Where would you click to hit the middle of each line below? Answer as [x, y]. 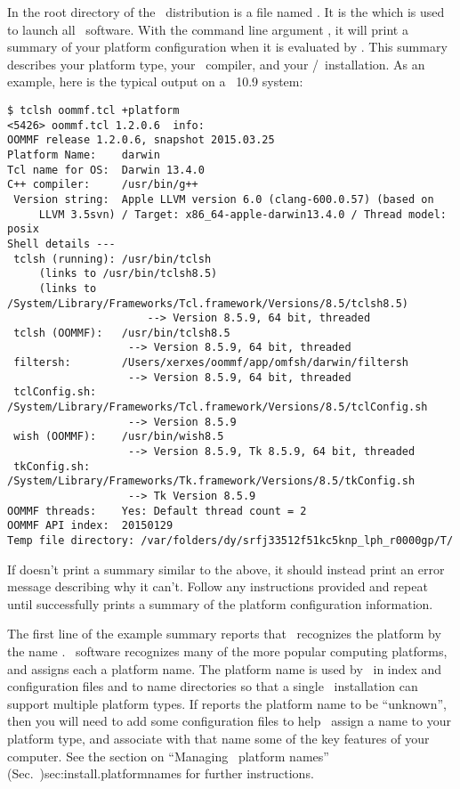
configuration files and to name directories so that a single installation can [213, 686]
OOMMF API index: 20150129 [90, 526]
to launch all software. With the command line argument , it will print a [208, 29]
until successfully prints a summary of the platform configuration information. [220, 603]
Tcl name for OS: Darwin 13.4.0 [106, 170]
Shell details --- [61, 244]
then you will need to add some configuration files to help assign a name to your [229, 721]
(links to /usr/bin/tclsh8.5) [128, 274]
